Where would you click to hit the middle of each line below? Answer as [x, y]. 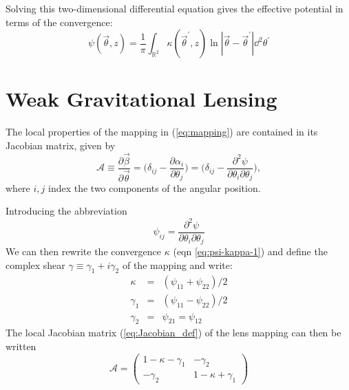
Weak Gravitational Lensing [141, 99]
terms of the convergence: [59, 22]
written [21, 346]
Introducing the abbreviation [66, 211]
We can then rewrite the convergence [84, 251]
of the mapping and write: [177, 264]
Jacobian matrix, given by [61, 145]
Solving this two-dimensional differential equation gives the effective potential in [174, 8]
